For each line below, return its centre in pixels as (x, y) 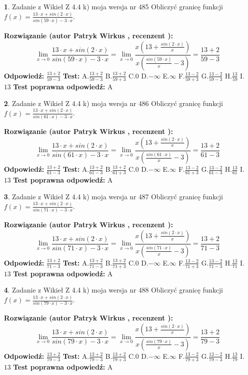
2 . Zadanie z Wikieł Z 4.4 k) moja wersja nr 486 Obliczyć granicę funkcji (113, 103)
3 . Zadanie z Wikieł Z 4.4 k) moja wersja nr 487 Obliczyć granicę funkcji (113, 196)
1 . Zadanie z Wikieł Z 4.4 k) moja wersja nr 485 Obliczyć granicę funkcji (113, 6)
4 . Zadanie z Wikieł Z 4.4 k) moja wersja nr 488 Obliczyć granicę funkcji (113, 290)
